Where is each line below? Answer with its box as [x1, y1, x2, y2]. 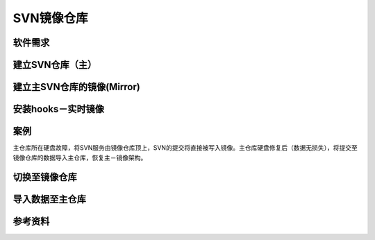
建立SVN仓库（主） [12, 59, 97, 71]
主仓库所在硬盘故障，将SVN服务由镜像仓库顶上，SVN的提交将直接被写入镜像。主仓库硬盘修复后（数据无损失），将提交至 [12, 144, 358, 152]
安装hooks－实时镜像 [12, 103, 104, 115]
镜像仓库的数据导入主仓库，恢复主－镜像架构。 [12, 153, 147, 162]
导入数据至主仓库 [12, 194, 86, 205]
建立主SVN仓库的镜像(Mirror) [12, 81, 140, 93]
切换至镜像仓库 [12, 171, 77, 183]
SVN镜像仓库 [12, 10, 88, 26]
